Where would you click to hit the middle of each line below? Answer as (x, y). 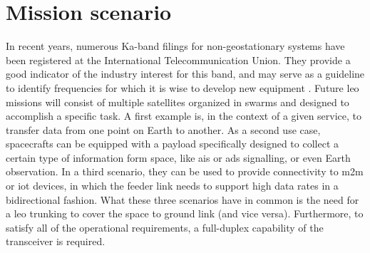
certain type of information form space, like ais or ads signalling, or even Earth (178, 157)
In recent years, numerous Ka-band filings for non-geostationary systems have (175, 46)
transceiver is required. (56, 241)
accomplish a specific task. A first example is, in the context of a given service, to (184, 116)
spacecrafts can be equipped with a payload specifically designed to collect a (172, 144)
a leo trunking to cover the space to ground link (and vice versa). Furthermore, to (185, 213)
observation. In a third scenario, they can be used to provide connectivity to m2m (185, 171)
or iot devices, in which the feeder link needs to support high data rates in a (172, 186)
